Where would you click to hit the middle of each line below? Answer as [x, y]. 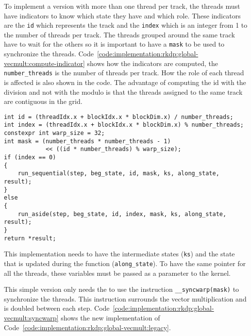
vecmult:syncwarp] [31, 317]
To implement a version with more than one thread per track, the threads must [122, 6]
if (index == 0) [30, 157]
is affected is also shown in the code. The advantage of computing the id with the [125, 82]
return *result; [30, 238]
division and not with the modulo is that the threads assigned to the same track [123, 92]
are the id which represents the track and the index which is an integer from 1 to [126, 25]
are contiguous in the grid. [43, 101]
